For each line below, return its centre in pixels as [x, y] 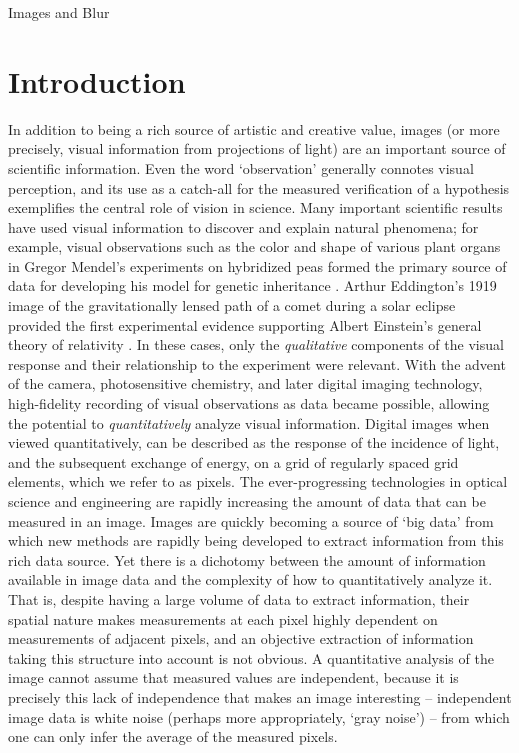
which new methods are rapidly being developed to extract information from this [256, 540]
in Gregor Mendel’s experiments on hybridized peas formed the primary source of [257, 265]
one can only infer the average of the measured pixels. [173, 736]
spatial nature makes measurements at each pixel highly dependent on [223, 618]
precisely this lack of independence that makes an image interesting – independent [260, 696]
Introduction [97, 80]
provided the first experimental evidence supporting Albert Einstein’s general [245, 324]
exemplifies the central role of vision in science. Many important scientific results [255, 207]
